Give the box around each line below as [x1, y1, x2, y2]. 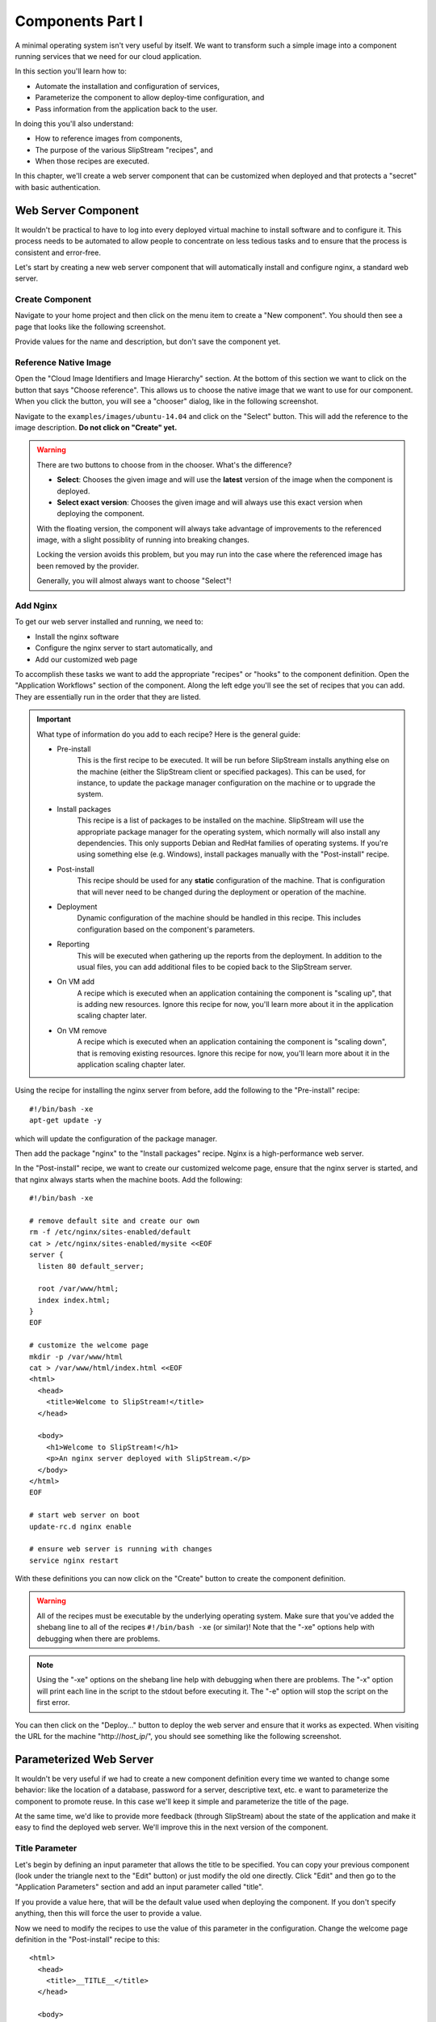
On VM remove [57, 1026, 107, 1035]
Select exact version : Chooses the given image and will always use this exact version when [57, 497, 363, 507]
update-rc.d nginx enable [29, 1521, 132, 1531]
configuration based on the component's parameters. [77, 924, 255, 934]
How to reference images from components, [35, 133, 183, 143]
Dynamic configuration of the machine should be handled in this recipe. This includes [77, 913, 362, 923]
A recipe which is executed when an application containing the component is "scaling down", [77, 1037, 388, 1047]
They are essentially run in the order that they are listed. [15, 692, 201, 701]
